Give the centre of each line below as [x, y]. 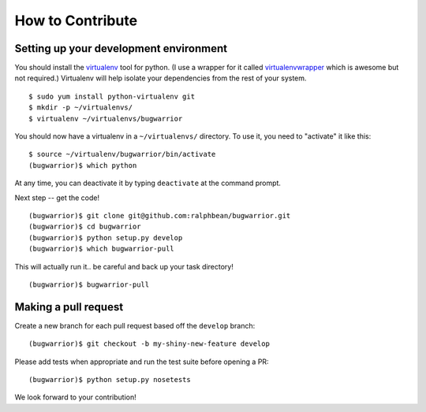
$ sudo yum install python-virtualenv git [112, 96]
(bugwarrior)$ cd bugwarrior [85, 227]
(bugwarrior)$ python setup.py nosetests [110, 379]
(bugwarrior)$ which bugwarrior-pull [102, 249]
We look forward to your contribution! [76, 397]
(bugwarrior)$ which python [83, 165]
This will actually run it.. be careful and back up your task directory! [124, 266]
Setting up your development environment [121, 48]
